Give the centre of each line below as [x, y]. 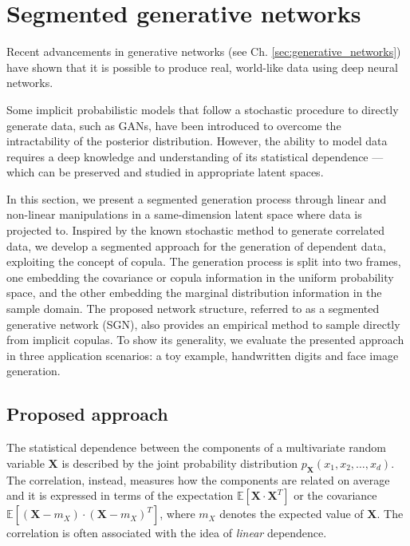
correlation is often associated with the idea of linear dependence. [167, 533]
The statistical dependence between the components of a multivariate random [196, 447]
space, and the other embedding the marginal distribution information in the [194, 293]
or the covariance [335, 495]
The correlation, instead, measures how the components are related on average [198, 479]
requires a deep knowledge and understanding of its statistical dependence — [195, 156]
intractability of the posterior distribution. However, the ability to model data [197, 141]
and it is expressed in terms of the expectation [120, 495]
